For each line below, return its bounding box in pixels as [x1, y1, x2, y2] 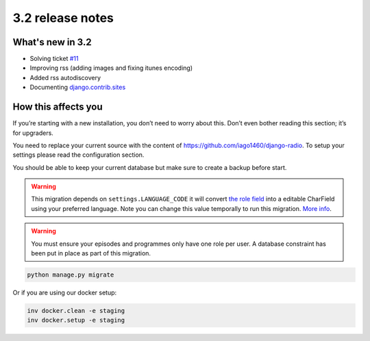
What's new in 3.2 [12, 36, 92, 48]
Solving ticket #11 [29, 55, 79, 63]
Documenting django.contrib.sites [29, 83, 126, 92]
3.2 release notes [12, 10, 114, 25]
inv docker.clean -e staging [27, 307, 125, 314]
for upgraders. [12, 129, 54, 137]
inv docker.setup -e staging [27, 316, 125, 325]
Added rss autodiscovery [29, 73, 101, 81]
